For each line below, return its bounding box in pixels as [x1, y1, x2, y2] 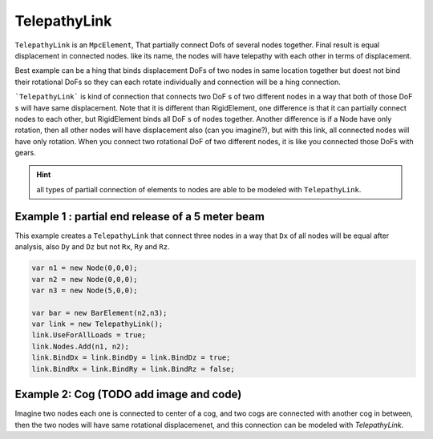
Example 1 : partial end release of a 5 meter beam [14, 209, 265, 224]
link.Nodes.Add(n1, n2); [31, 341, 130, 351]
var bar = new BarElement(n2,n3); [31, 308, 168, 317]
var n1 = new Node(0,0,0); [31, 264, 138, 272]
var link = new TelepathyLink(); [31, 320, 164, 328]
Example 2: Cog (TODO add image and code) [14, 388, 242, 401]
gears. [14, 148, 36, 158]
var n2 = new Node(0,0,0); [31, 275, 138, 284]
